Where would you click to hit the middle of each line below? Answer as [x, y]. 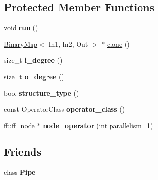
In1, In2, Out [68, 43]
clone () [118, 43]
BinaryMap [21, 43]
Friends [23, 151]
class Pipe [20, 172]
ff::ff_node [19, 125]
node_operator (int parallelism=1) [98, 125]
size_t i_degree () [33, 60]
